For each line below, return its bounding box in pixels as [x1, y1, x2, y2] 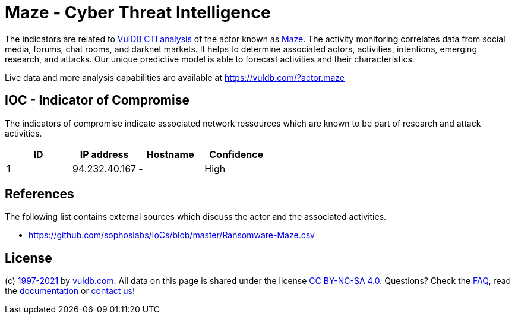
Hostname [146, 148, 194, 160]
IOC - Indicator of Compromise [5, 93, 189, 108]
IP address [80, 148, 129, 160]
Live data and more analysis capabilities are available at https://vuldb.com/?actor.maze [5, 72, 345, 83]
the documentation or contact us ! [5, 286, 135, 296]
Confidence [209, 148, 264, 160]
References [5, 187, 74, 202]
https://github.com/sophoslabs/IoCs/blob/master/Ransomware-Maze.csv [29, 230, 315, 241]
